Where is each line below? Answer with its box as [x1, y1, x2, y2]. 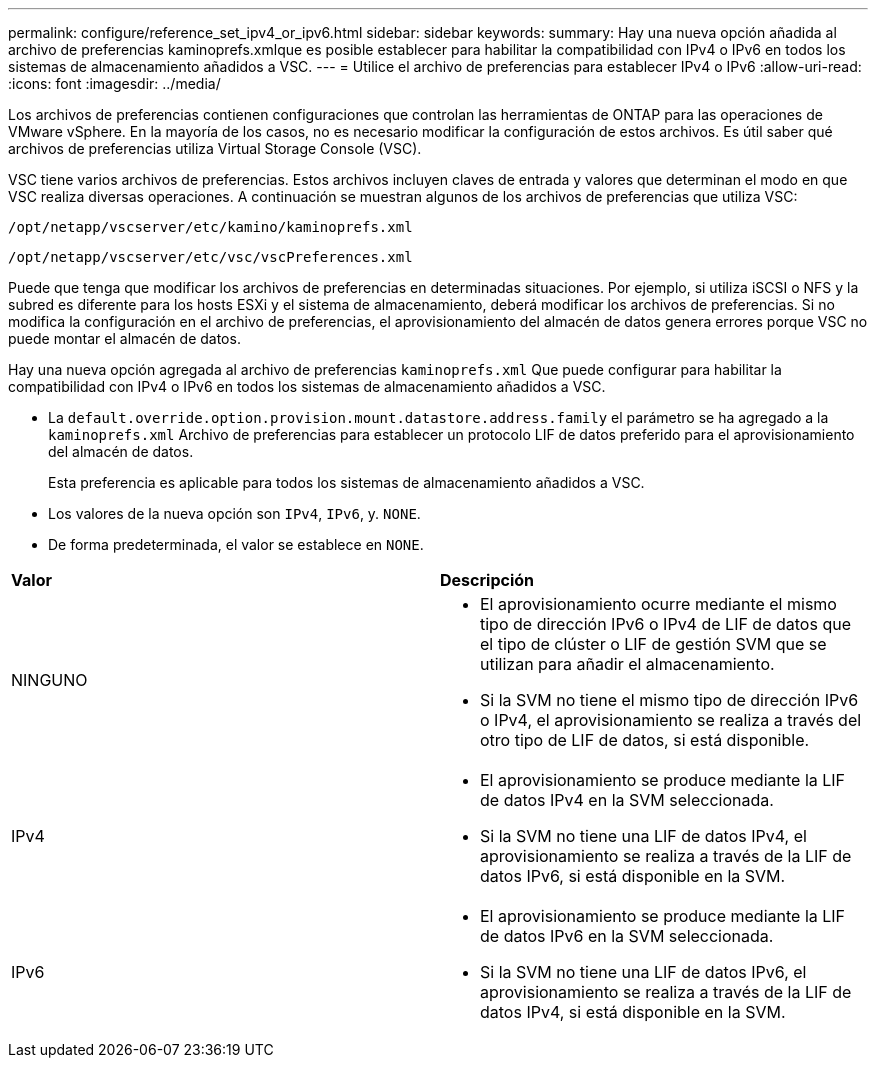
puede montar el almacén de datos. [8, 330, 241, 347]
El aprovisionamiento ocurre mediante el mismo [480, 594, 837, 614]
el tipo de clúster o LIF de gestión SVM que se [480, 634, 827, 654]
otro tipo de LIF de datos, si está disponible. [480, 730, 810, 750]
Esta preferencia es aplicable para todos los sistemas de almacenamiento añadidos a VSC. [48, 474, 645, 491]
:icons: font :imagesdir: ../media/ [8, 75, 221, 92]
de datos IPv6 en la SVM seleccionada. [480, 926, 774, 946]
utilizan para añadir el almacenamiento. [480, 654, 775, 674]
